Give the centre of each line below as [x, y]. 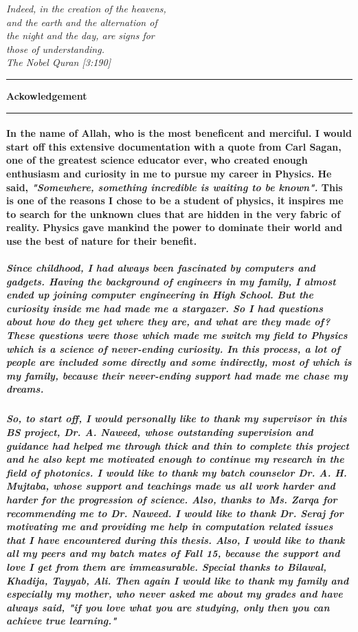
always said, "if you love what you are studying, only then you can [168, 607]
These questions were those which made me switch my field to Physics [177, 335]
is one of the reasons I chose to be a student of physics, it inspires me [175, 200]
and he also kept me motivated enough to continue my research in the [175, 459]
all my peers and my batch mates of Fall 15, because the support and [173, 553]
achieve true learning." [61, 621]
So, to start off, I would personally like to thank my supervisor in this [177, 418]
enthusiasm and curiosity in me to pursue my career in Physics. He [169, 173]
